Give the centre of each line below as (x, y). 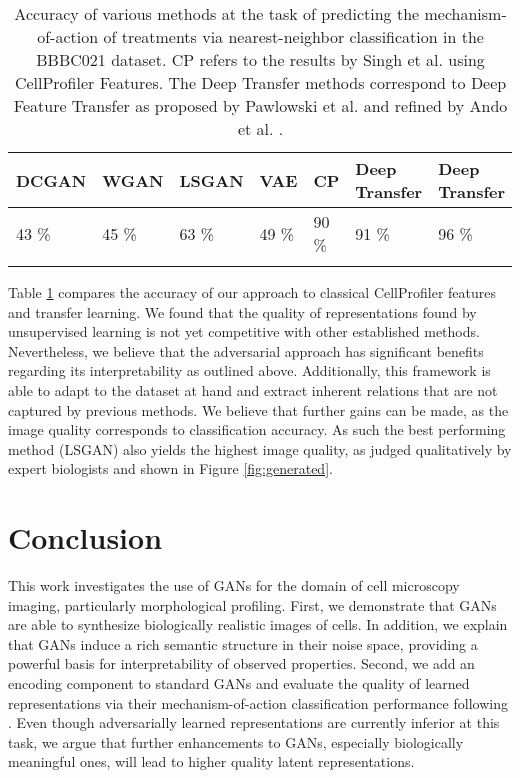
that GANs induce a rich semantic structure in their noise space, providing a (243, 643)
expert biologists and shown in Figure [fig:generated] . (170, 468)
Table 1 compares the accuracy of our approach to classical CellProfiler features (252, 292)
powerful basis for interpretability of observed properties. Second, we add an (241, 663)
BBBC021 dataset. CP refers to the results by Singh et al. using (260, 59)
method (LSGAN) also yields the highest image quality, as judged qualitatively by (260, 448)
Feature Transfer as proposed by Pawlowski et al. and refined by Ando (260, 105)
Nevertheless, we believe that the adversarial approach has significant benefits (246, 350)
